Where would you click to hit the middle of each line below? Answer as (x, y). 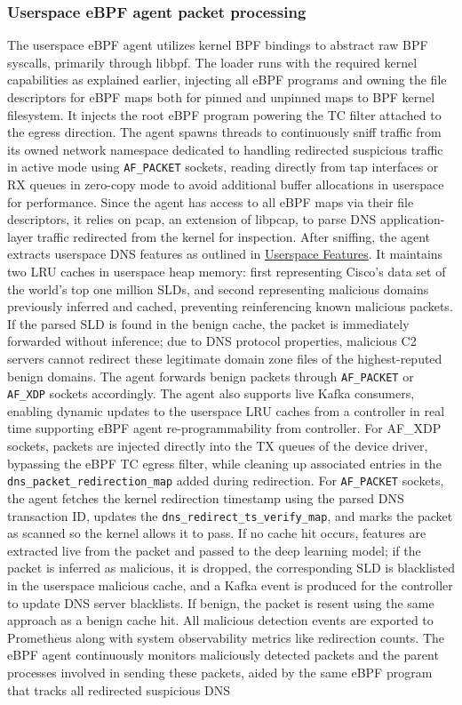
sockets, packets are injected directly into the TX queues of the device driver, (218, 446)
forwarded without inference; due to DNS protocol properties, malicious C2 (212, 341)
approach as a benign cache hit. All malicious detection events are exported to (220, 620)
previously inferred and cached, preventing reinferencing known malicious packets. (230, 306)
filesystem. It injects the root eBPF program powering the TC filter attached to (224, 114)
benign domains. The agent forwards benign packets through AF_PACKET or (211, 376)
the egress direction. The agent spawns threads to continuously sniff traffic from (224, 132)
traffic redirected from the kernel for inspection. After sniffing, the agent (234, 236)
